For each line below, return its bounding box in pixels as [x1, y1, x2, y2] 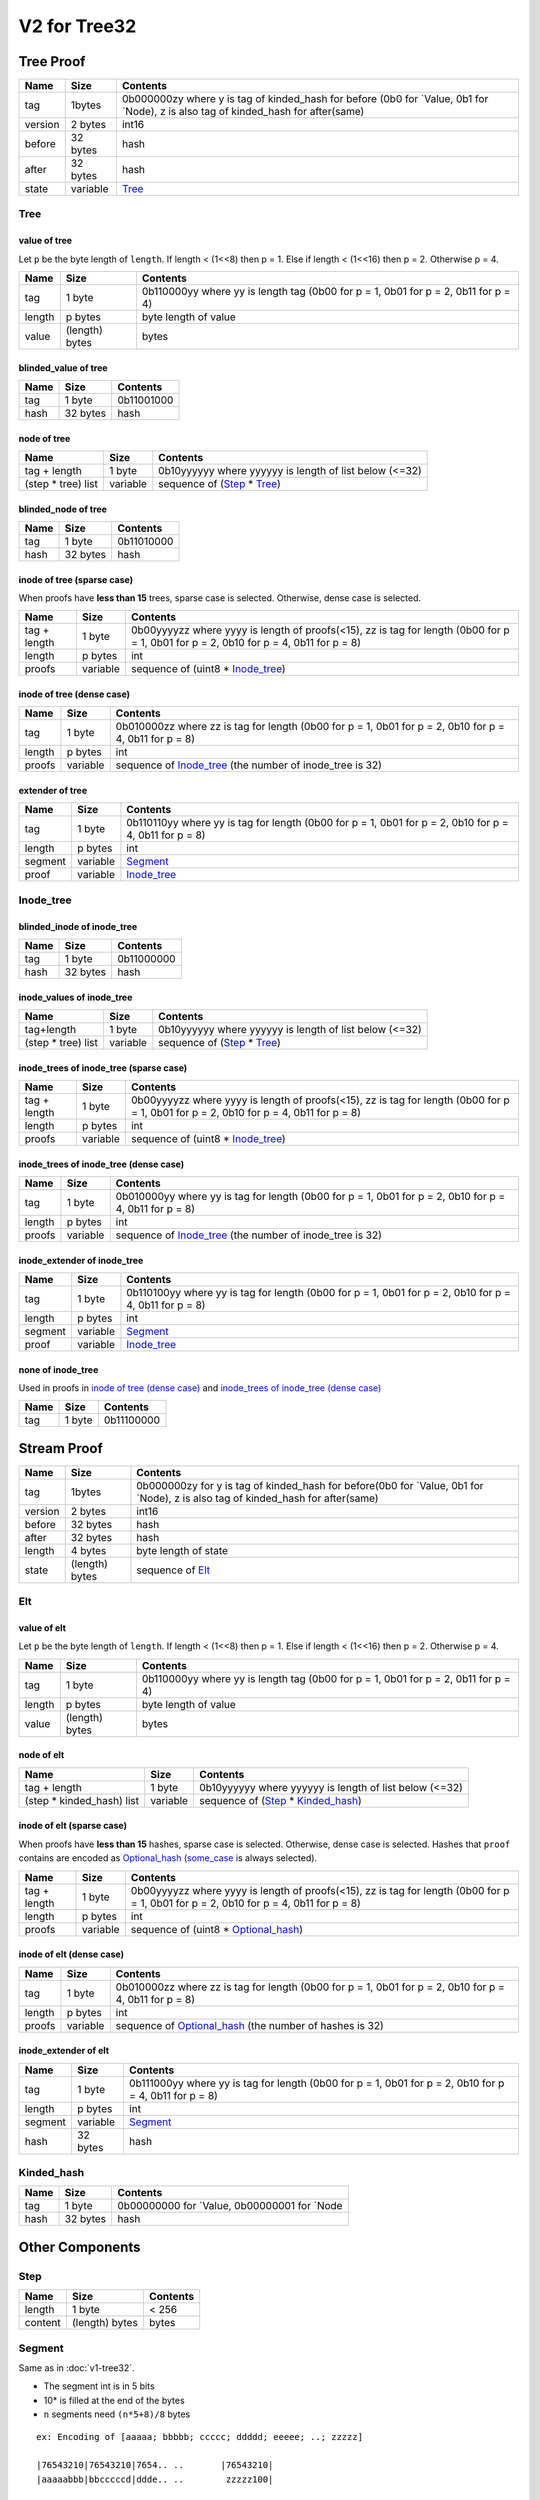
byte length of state [136, 1543, 229, 1557]
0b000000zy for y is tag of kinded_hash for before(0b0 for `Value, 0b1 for [136, 1478, 484, 1492]
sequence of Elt [136, 1563, 211, 1577]
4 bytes [70, 1543, 107, 1557]
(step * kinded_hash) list [24, 1793, 140, 1807]
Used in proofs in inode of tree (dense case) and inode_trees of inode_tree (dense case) [18, 1381, 382, 1394]
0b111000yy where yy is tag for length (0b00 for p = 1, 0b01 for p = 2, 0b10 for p [128, 2076, 505, 2090]
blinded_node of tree [18, 503, 107, 515]
